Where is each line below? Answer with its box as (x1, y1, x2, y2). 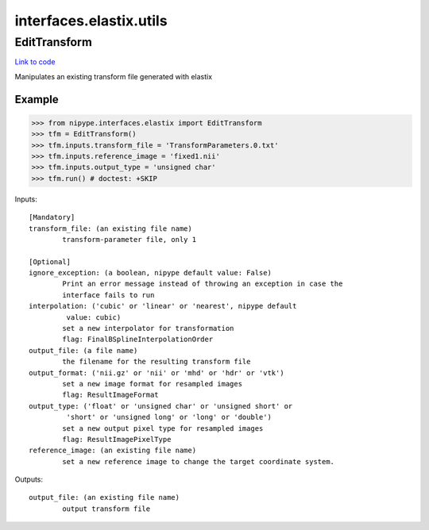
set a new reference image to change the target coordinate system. (62, 457, 335, 466)
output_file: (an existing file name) (29, 493, 180, 502)
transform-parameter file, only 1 (62, 235, 197, 244)
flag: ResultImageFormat (62, 390, 159, 400)
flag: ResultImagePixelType (62, 435, 172, 444)
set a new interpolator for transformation (62, 324, 234, 333)
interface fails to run (62, 290, 155, 299)
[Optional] (29, 257, 71, 266)
